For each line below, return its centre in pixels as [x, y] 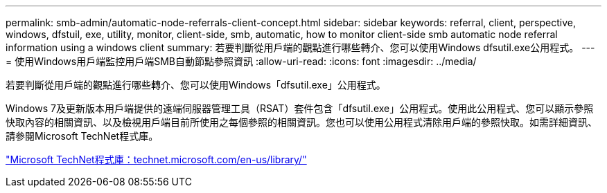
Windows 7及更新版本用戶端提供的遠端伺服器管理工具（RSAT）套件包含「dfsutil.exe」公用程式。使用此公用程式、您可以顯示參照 [300, 108]
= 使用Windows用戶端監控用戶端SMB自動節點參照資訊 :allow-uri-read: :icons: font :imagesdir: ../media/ [241, 61]
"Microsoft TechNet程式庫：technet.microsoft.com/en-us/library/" [156, 159]
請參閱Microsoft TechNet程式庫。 [82, 136]
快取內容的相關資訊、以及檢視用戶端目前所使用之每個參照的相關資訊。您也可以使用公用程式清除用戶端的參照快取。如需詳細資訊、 [301, 122]
